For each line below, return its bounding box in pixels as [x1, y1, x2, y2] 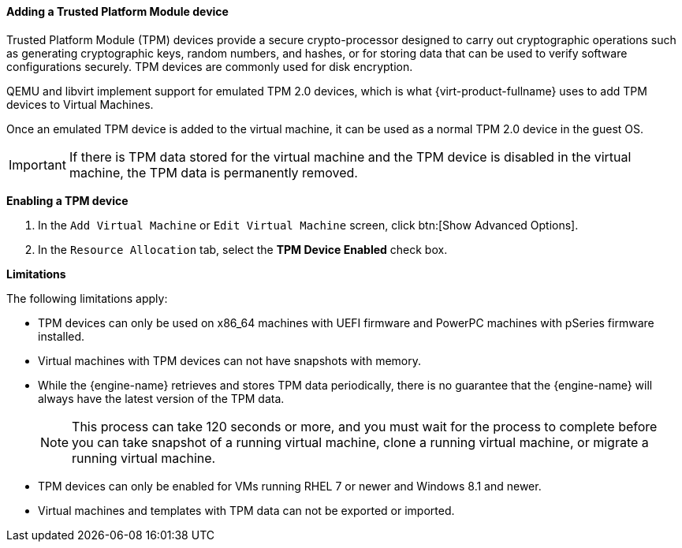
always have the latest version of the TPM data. [38, 391, 285, 405]
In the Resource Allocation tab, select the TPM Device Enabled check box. [38, 242, 448, 256]
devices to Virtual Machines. [6, 97, 154, 111]
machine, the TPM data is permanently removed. [69, 164, 358, 181]
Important [9, 156, 66, 173]
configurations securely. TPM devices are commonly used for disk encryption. [6, 59, 413, 73]
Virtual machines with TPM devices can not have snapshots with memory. [38, 353, 422, 367]
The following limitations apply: [6, 291, 168, 305]
